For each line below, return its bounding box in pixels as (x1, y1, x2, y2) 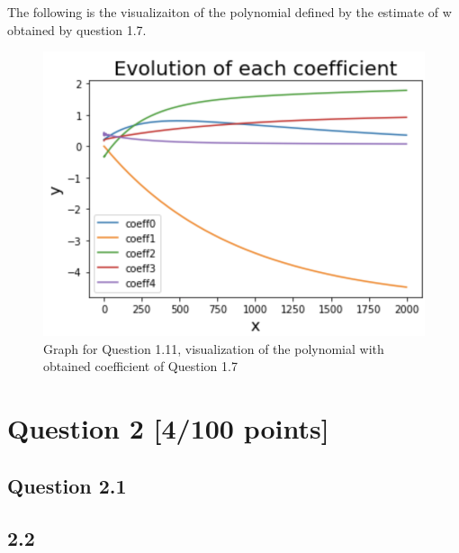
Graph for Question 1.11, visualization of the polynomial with (43, 339, 384, 358)
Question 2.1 (7, 471, 127, 499)
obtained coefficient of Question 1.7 (43, 357, 238, 376)
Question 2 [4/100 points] (7, 409, 329, 446)
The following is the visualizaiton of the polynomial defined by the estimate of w (7, 3, 452, 21)
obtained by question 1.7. (7, 20, 147, 39)
